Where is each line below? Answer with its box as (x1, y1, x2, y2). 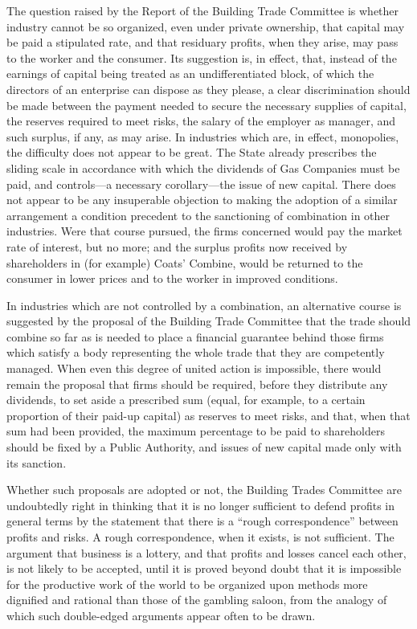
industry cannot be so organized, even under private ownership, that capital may (6, 18, 405, 35)
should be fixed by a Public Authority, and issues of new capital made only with (6, 439, 402, 455)
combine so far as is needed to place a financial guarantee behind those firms (6, 328, 384, 345)
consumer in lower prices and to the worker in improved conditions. (6, 270, 338, 287)
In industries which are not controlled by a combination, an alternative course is (6, 296, 402, 313)
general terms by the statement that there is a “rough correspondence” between (6, 513, 399, 529)
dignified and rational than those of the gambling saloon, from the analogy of (6, 591, 387, 608)
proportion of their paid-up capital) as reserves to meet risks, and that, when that (6, 406, 411, 423)
